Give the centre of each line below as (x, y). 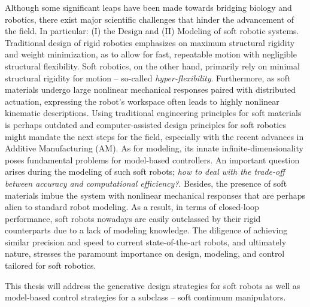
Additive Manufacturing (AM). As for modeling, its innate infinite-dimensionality (154, 148)
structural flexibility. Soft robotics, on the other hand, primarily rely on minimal (152, 66)
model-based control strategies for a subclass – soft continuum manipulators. (145, 297)
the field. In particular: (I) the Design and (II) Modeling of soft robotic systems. (152, 31)
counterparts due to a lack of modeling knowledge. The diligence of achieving (146, 230)
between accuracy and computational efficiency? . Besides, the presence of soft (146, 183)
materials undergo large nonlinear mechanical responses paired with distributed (151, 89)
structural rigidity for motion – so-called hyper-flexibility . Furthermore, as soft (148, 77)
